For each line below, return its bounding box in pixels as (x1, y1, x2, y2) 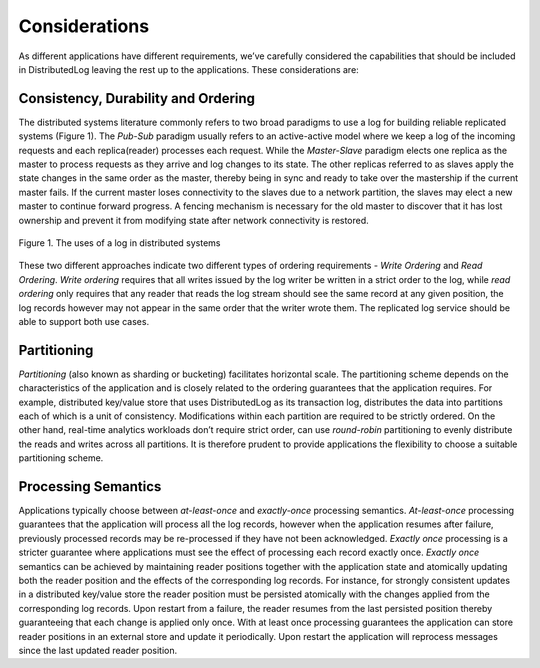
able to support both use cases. (18, 315, 150, 327)
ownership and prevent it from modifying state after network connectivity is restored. (18, 214, 369, 226)
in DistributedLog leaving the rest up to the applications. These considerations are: (18, 63, 359, 75)
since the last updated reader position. (18, 644, 178, 656)
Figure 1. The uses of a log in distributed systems (18, 236, 221, 249)
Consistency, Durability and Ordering (18, 90, 255, 107)
